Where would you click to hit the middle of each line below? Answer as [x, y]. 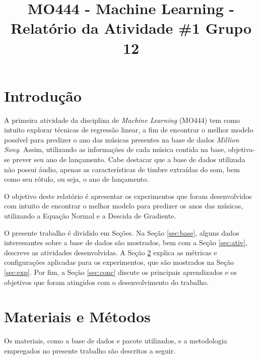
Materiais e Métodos [77, 316]
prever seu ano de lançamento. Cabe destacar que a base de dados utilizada [129, 159]
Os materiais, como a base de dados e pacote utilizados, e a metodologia [116, 341]
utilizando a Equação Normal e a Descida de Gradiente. [90, 216]
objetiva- [242, 149]
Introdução [43, 95]
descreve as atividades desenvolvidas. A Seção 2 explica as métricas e [111, 252]
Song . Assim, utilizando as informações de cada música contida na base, [115, 149]
